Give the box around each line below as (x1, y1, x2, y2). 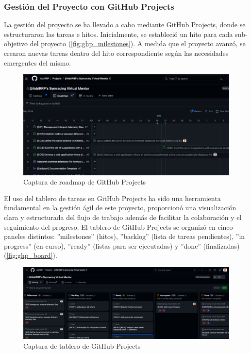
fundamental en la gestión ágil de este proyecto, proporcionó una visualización (4, 202, 236, 213)
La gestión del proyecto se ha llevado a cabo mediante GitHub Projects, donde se (4, 19, 246, 30)
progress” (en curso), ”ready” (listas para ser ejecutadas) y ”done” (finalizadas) (4, 240, 240, 251)
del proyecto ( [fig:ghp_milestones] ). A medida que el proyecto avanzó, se (30, 38, 246, 49)
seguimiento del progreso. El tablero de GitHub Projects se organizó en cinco (4, 221, 233, 232)
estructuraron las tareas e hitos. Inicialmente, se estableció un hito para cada (4, 29, 233, 39)
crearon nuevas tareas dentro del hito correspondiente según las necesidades (4, 48, 229, 58)
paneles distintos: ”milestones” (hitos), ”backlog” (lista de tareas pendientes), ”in (4, 231, 245, 241)
